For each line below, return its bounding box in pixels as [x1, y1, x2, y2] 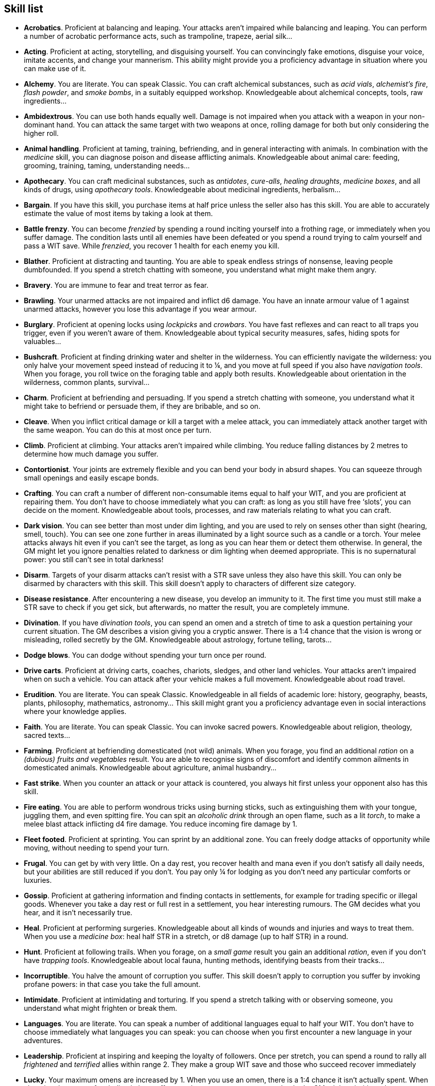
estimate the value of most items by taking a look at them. [24, 209, 213, 218]
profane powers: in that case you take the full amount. [24, 980, 201, 989]
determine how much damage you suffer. [24, 450, 159, 459]
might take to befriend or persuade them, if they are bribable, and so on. [24, 402, 261, 411]
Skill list [4, 2, 43, 15]
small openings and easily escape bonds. [24, 474, 159, 483]
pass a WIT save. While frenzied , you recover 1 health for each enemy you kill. [24, 241, 279, 250]
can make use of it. [24, 64, 87, 73]
